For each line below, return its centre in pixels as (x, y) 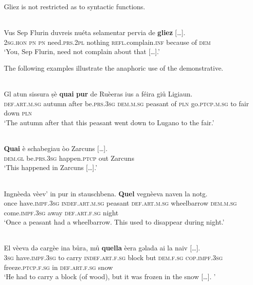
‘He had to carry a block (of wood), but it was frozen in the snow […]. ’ (110, 276)
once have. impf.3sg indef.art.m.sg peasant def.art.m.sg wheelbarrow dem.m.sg (120, 203)
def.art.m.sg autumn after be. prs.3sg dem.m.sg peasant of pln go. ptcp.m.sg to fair (126, 103)
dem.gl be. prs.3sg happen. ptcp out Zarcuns (69, 158)
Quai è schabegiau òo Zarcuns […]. (56, 148)
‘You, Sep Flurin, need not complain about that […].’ (82, 51)
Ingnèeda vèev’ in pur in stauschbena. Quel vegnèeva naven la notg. (106, 193)
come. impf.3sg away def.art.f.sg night (61, 212)
